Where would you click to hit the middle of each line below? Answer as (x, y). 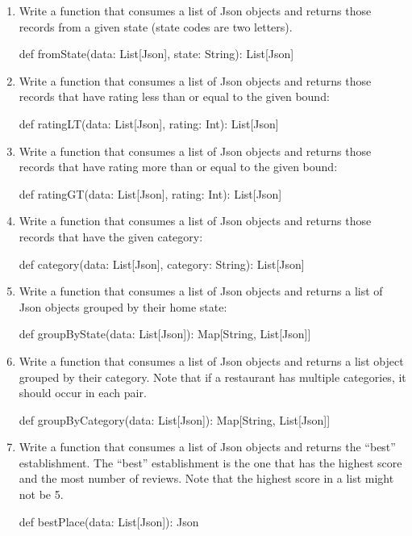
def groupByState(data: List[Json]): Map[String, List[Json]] (165, 334)
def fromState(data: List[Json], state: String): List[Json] (156, 54)
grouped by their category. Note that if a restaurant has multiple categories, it (212, 377)
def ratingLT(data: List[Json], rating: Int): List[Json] (149, 123)
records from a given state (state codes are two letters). (156, 26)
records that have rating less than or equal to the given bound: (174, 96)
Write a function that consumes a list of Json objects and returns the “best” (207, 447)
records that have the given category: (111, 236)
